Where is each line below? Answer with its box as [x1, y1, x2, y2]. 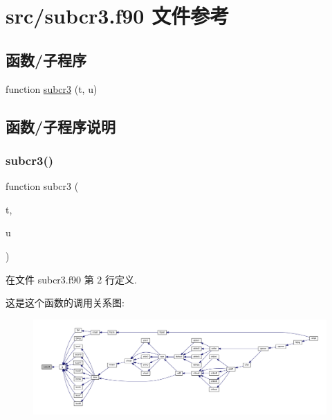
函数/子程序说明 [6, 115, 116, 137]
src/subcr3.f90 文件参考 [6, 1, 230, 30]
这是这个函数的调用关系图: [6, 295, 124, 310]
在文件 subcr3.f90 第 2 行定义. [6, 272, 137, 286]
